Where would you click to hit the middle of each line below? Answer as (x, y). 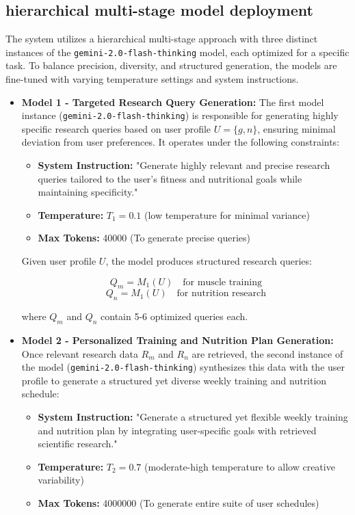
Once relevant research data (80, 353)
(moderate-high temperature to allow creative (239, 466)
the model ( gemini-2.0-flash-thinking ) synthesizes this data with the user (183, 367)
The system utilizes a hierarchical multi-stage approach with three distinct (162, 39)
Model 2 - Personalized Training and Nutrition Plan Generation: (177, 340)
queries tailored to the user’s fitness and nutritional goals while (170, 178)
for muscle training (222, 282)
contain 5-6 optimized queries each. (174, 316)
